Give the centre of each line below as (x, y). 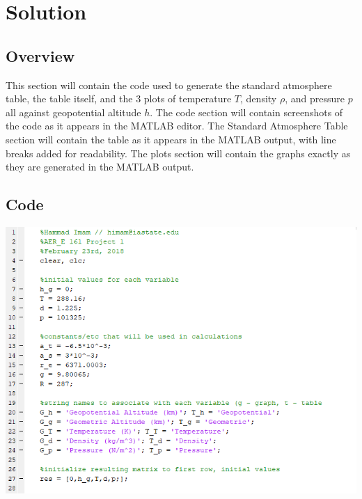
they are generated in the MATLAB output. (100, 167)
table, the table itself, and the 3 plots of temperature (119, 98)
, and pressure (315, 98)
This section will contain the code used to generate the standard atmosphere (169, 85)
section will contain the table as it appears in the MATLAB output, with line (171, 139)
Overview (40, 55)
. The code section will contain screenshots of (246, 112)
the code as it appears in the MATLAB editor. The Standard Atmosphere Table (177, 126)
